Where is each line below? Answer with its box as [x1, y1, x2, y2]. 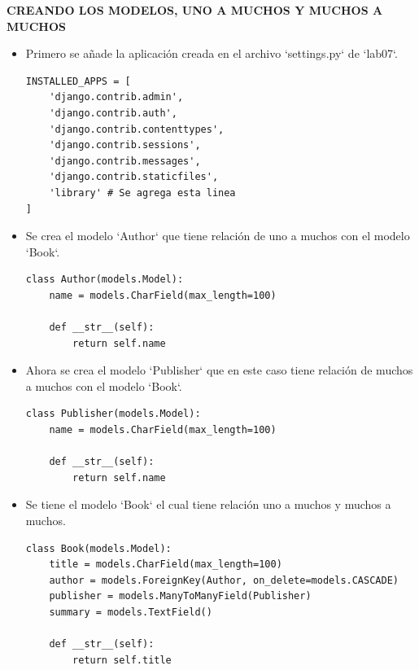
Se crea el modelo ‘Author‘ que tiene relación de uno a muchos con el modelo [25, 227, 410, 244]
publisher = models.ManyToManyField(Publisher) [49, 590, 312, 602]
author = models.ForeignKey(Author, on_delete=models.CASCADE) [49, 574, 399, 586]
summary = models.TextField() [49, 607, 212, 618]
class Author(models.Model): [25, 274, 184, 286]
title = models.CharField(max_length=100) [49, 558, 282, 571]
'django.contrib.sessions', [49, 139, 201, 151]
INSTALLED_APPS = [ [25, 75, 131, 87]
